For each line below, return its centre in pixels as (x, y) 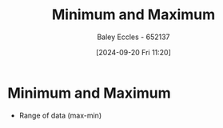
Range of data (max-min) (60, 115)
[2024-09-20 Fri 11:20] (133, 52)
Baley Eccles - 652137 (133, 37)
